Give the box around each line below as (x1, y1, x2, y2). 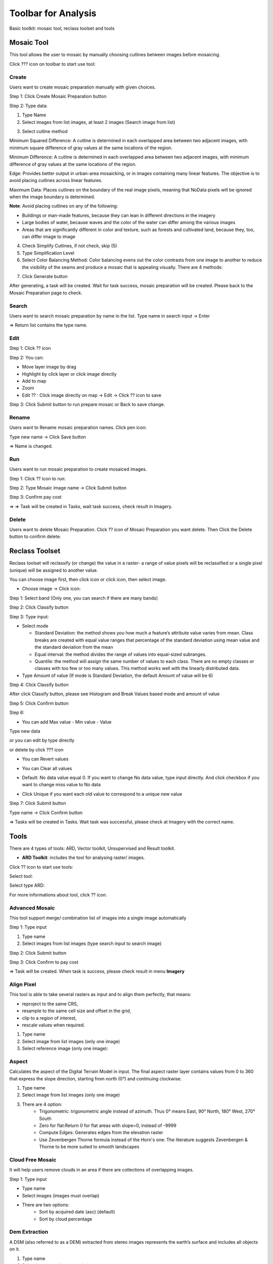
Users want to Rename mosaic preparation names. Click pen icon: (9, 425, 147, 431)
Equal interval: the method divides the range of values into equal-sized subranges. (34, 651, 207, 657)
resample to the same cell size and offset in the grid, (22, 1008, 131, 1014)
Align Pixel (9, 981, 36, 988)
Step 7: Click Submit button (9, 800, 66, 806)
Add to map (22, 378, 47, 384)
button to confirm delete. (9, 533, 62, 539)
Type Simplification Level (22, 250, 74, 256)
